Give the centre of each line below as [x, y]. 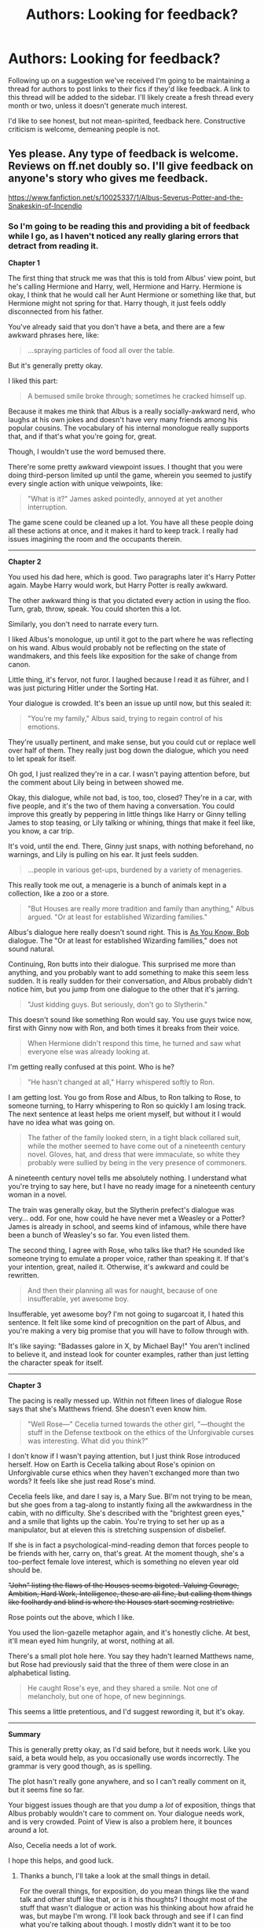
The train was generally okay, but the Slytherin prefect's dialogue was [121, 1210]
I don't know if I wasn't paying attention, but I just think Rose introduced [125, 1456]
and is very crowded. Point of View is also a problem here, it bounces [120, 1822]
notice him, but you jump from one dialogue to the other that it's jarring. [124, 989]
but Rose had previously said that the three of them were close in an [119, 1665]
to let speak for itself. [42, 759]
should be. [26, 1570]
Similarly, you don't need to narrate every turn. [84, 624]
